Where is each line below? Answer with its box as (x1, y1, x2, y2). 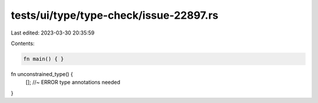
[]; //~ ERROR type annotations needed (25, 79, 121, 86)
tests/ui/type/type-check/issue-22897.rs (11, 9, 218, 22)
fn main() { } (23, 56, 64, 62)
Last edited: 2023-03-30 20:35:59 (11, 29, 95, 36)
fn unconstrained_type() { (11, 70, 74, 77)
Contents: (11, 40, 35, 47)
